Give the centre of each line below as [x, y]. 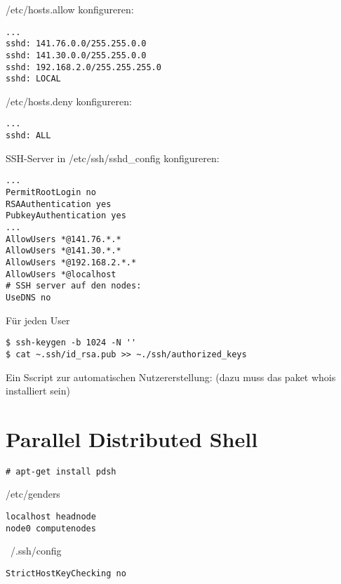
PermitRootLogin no [51, 193]
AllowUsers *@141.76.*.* [63, 239]
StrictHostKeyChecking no [66, 573]
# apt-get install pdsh [61, 471]
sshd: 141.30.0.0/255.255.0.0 [76, 55]
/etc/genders [33, 494]
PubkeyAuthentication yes [66, 216]
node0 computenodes [51, 528]
